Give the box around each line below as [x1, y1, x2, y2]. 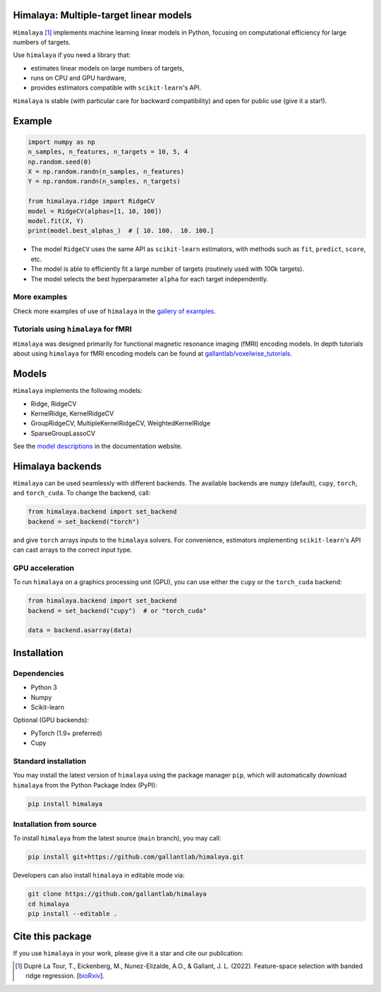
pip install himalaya [28, 799, 103, 808]
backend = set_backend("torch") [28, 517, 140, 526]
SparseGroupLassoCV [30, 429, 95, 437]
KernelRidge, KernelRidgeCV [30, 409, 114, 418]
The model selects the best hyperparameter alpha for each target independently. [30, 274, 269, 283]
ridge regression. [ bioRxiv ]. [25, 972, 105, 980]
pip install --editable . [28, 910, 118, 918]
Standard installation [13, 756, 87, 766]
